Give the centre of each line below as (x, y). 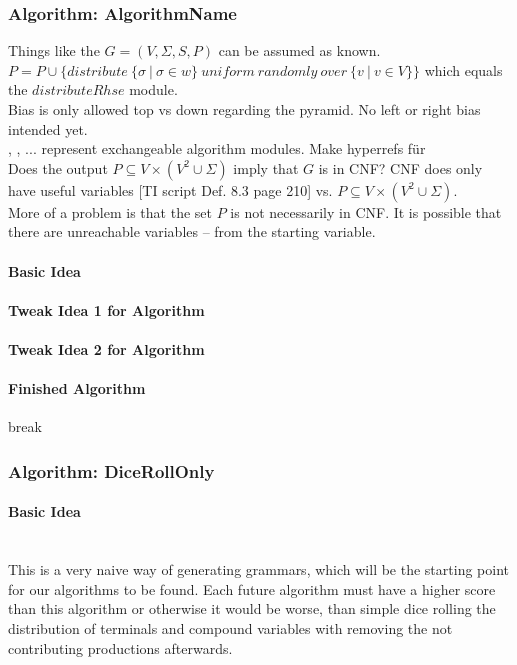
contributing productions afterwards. (120, 647)
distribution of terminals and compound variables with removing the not (230, 627)
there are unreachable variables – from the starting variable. (192, 231)
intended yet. (48, 128)
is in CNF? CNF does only (400, 167)
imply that (266, 167)
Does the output (58, 167)
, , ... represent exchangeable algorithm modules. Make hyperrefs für (217, 148)
